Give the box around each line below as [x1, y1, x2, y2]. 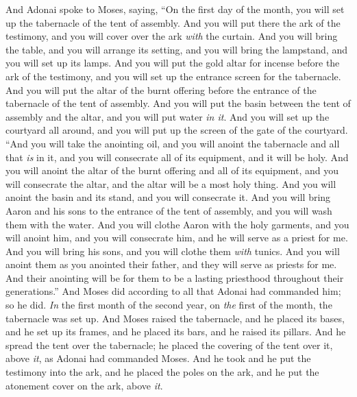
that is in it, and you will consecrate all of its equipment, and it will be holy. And [5, 149, 349, 164]
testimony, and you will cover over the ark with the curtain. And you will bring [5, 29, 338, 43]
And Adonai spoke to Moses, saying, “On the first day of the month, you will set [5, 2, 345, 16]
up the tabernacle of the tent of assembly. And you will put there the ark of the [5, 15, 341, 29]
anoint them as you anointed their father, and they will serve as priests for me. [5, 257, 337, 272]
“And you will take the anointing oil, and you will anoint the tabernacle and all [5, 136, 340, 150]
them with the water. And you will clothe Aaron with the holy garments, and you [5, 217, 349, 231]
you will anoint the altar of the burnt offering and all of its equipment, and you [5, 163, 338, 178]
